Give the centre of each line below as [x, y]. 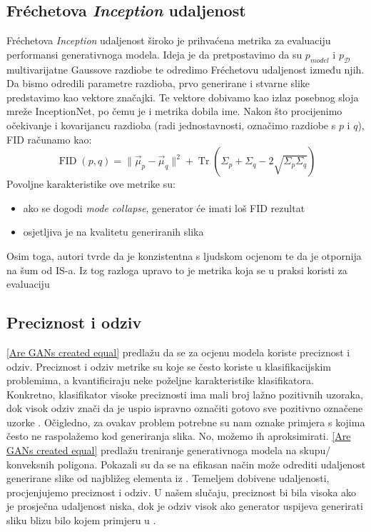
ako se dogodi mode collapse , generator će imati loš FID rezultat [164, 207]
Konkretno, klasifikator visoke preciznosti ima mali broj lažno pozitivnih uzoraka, [185, 394]
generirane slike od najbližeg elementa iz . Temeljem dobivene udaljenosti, [168, 478]
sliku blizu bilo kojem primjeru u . [81, 520]
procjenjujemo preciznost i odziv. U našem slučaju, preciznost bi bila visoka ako [182, 492]
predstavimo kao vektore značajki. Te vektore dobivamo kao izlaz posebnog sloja [183, 97]
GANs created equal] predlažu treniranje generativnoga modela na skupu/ [169, 450]
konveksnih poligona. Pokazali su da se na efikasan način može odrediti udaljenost [186, 464]
